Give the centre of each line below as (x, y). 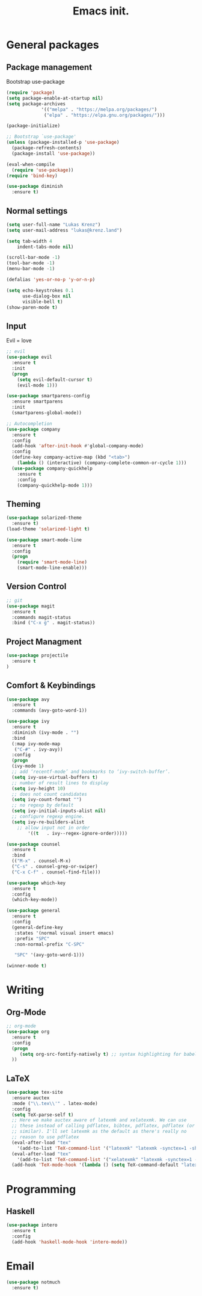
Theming (23, 504)
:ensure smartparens (37, 402)
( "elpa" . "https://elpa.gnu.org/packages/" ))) (105, 115)
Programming (41, 1189)
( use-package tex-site (35, 1093)
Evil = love (19, 341)
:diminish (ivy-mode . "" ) (45, 733)
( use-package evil (29, 357)
